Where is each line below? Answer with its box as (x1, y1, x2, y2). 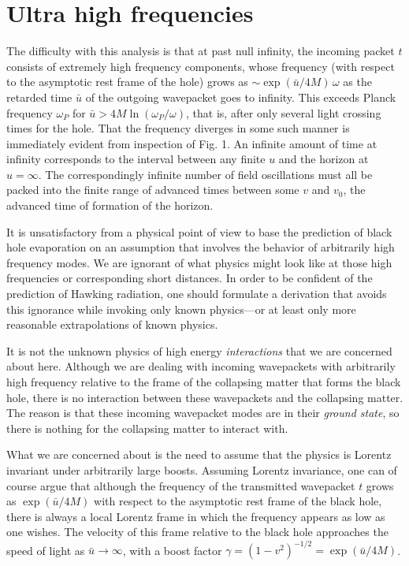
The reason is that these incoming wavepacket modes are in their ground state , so (6, 404, 400, 421)
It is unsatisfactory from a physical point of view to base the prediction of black (6, 223, 392, 240)
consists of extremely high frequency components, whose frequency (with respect (6, 58, 395, 74)
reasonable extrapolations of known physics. (6, 316, 218, 333)
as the (343, 73, 372, 90)
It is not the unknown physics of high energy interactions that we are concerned (6, 342, 392, 359)
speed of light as (6, 542, 85, 558)
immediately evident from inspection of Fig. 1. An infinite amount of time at (6, 135, 377, 151)
